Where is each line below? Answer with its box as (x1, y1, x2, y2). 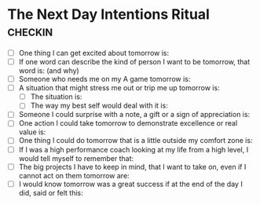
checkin (7, 22, 53, 40)
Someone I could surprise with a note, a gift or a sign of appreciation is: (18, 110, 251, 119)
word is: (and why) (18, 66, 79, 75)
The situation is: (30, 92, 82, 101)
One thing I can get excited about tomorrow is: (18, 48, 170, 57)
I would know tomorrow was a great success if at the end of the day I (18, 179, 243, 189)
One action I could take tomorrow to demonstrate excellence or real (18, 119, 238, 128)
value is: (18, 127, 46, 137)
